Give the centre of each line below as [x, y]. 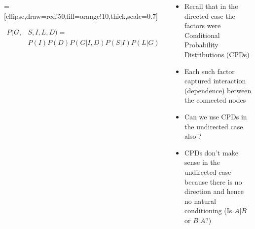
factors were [203, 25]
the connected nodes [215, 100]
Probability [201, 45]
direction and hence [214, 191]
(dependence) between [218, 90]
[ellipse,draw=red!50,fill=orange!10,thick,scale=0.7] [81, 16]
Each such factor [210, 71]
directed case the [210, 16]
